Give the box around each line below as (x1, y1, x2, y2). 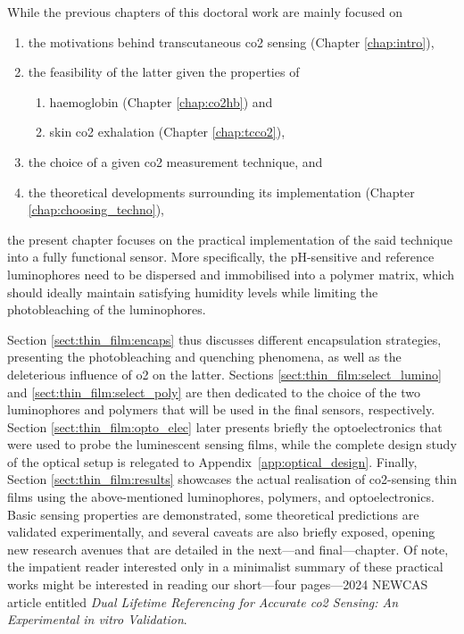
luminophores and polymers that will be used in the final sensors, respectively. (7, 400, 435, 419)
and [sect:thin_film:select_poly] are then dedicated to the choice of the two (7, 382, 420, 401)
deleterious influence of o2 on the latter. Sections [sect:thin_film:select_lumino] (7, 364, 442, 383)
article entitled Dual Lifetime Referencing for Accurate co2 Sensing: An (7, 592, 399, 611)
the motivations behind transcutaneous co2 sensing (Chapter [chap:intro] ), (28, 32, 435, 51)
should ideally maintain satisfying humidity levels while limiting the (7, 282, 378, 301)
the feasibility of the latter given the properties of (28, 63, 300, 81)
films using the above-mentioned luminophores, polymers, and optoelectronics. (7, 488, 435, 506)
